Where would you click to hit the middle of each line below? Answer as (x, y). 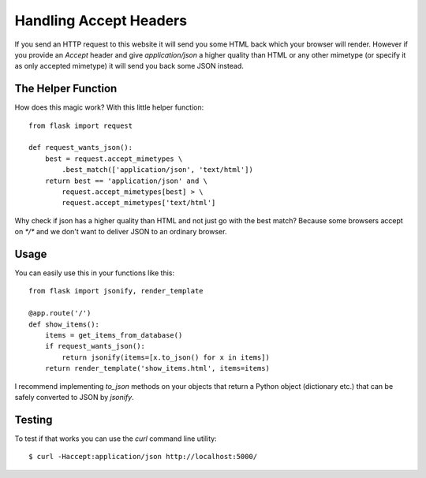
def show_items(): (64, 324)
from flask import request (81, 125)
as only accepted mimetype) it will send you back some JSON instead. (129, 66)
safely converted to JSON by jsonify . (74, 397)
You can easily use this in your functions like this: (95, 273)
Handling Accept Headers (101, 21)
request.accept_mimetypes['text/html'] (139, 203)
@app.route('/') (60, 313)
